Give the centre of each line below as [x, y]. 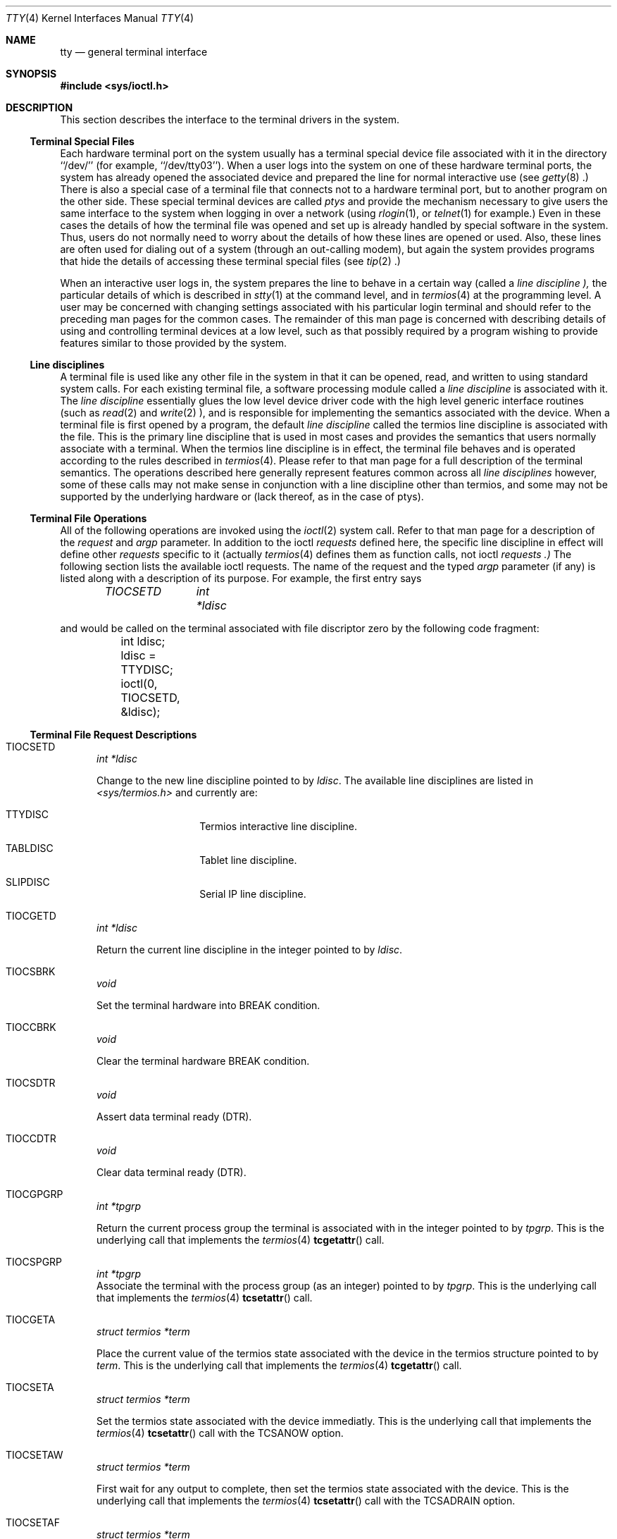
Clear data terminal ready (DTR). [172, 1172]
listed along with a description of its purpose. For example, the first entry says [241, 578]
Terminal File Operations [88, 518]
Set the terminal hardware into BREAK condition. [208, 1005]
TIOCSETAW [35, 1455]
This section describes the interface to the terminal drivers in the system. [230, 119]
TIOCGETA [31, 1319]
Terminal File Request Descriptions [113, 735]
